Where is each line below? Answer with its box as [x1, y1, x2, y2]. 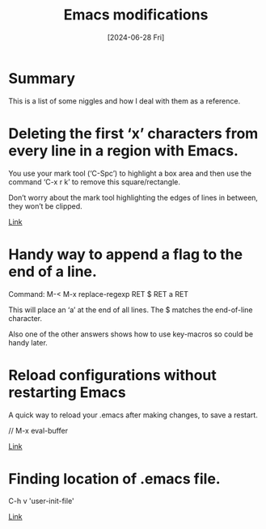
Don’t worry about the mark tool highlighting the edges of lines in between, [8, 193, 259, 202]
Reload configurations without [8, 366, 217, 384]
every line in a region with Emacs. [8, 142, 239, 159]
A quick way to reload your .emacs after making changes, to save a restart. [8, 410, 259, 420]
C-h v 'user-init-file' [8, 496, 74, 506]
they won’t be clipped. [8, 201, 82, 211]
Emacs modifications [63, 6, 209, 24]
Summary [8, 69, 75, 87]
